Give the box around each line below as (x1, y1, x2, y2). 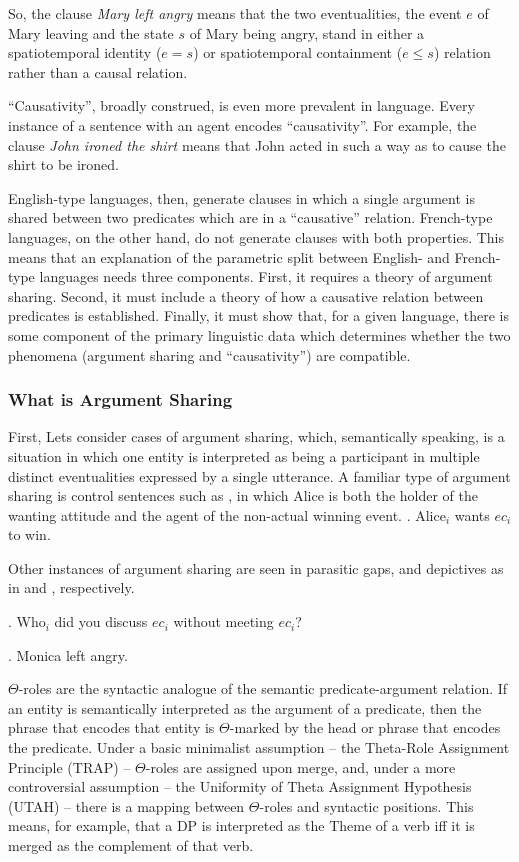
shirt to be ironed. (8, 154, 120, 175)
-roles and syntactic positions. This (259, 795, 474, 816)
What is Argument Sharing (8, 387, 233, 412)
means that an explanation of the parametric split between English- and (8, 246, 450, 267)
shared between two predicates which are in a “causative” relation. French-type (8, 207, 493, 228)
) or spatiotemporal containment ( (193, 42, 403, 63)
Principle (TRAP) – (8, 756, 131, 777)
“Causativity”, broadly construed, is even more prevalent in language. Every (8, 95, 475, 116)
